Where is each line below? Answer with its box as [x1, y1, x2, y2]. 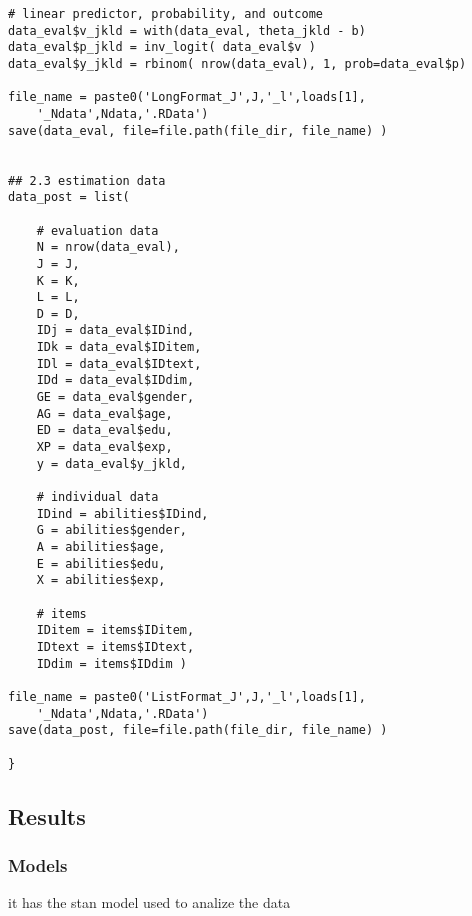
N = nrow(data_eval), [36, 240, 180, 255]
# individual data [36, 490, 159, 505]
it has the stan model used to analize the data [8, 892, 291, 913]
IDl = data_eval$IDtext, [36, 356, 202, 371]
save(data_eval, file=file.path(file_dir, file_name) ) [8, 123, 388, 138]
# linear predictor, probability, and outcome [8, 7, 323, 21]
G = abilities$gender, [36, 523, 187, 538]
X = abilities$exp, [36, 573, 166, 588]
